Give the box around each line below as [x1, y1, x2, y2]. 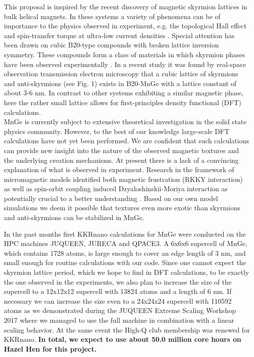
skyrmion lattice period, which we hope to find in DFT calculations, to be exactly [4, 267, 249, 277]
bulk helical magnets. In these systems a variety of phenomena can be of [4, 11, 221, 21]
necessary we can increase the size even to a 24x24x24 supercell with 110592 [4, 295, 232, 306]
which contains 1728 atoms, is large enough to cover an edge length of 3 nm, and [4, 247, 246, 258]
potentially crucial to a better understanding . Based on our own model [4, 193, 218, 203]
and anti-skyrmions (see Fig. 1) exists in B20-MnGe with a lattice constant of [4, 78, 236, 88]
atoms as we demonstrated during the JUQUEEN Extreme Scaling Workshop [4, 305, 236, 315]
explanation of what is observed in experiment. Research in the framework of [4, 164, 234, 175]
